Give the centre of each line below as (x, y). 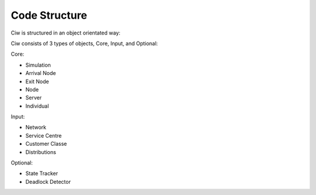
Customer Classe (46, 144)
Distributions (41, 152)
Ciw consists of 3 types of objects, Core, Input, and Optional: (84, 43)
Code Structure (49, 15)
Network (36, 127)
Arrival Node (41, 73)
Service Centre (44, 135)
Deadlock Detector (48, 182)
